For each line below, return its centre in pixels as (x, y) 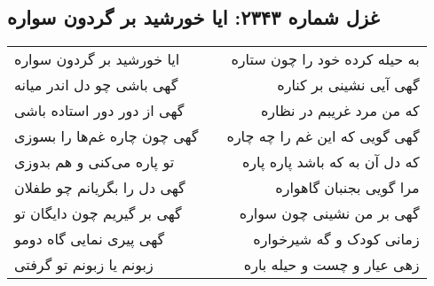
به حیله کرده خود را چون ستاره (325, 59)
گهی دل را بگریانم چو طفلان (100, 188)
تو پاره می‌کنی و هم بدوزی (95, 162)
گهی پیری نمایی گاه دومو (90, 239)
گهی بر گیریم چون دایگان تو (98, 213)
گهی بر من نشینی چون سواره (329, 213)
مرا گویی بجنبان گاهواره (347, 188)
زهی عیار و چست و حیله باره (331, 265)
